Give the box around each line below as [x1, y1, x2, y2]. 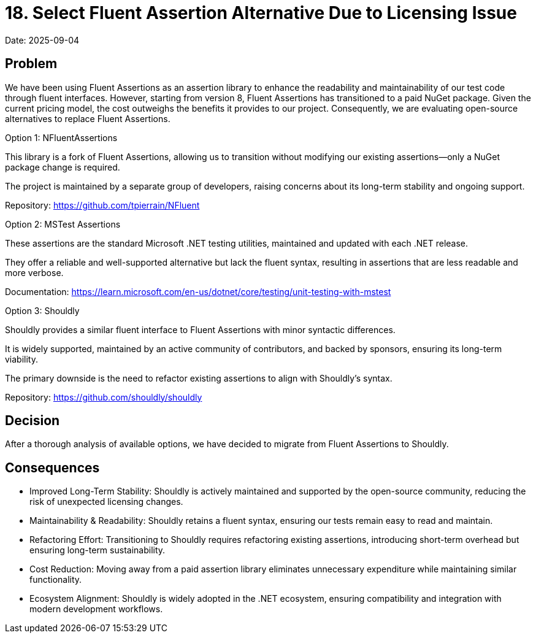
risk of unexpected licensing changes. [29, 496, 183, 507]
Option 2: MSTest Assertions [5, 218, 121, 229]
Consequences [5, 459, 100, 475]
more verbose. [5, 267, 64, 278]
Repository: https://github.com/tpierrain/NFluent [5, 199, 200, 210]
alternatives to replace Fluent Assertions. [5, 113, 170, 124]
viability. [5, 353, 39, 364]
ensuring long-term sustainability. [29, 545, 166, 556]
